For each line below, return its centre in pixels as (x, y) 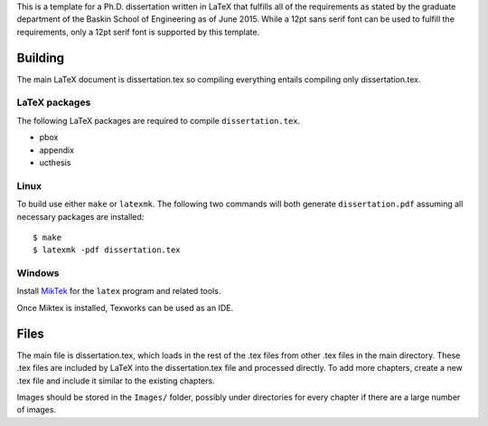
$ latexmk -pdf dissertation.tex (107, 250)
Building (41, 57)
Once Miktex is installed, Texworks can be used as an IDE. (125, 308)
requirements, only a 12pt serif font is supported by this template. (138, 32)
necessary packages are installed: (80, 216)
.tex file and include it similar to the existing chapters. (116, 381)
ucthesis (55, 162)
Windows (38, 273)
